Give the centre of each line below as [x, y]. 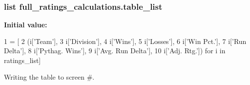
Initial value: [26, 25]
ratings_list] [22, 60]
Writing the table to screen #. [49, 76]
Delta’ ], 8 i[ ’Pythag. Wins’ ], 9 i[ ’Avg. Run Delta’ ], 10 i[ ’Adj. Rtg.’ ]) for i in [115, 51]
